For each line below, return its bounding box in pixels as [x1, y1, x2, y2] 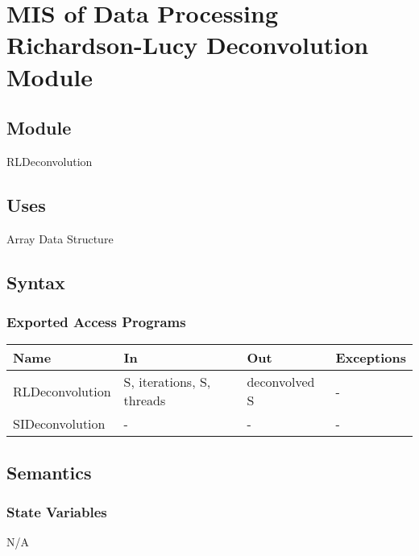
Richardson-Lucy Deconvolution [6, 28, 369, 61]
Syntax [6, 269, 65, 294]
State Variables [6, 502, 107, 522]
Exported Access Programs [6, 312, 186, 332]
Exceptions [335, 348, 406, 367]
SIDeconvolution [13, 414, 106, 434]
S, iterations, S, [123, 372, 211, 392]
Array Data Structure [6, 230, 114, 247]
